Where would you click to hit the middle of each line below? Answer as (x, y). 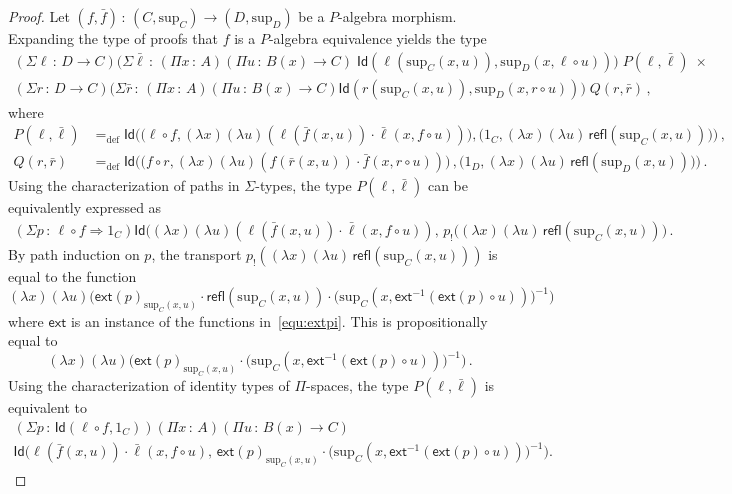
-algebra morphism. (397, 16)
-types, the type (303, 185)
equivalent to (47, 407)
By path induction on (74, 253)
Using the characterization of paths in (124, 185)
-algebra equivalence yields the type (377, 38)
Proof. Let (39, 16)
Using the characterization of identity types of (149, 385)
